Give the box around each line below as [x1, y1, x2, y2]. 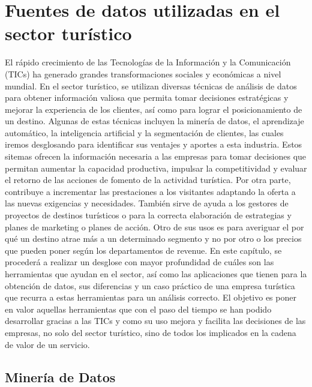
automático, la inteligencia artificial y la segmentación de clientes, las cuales [5, 126, 284, 139]
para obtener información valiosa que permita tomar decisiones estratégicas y [5, 91, 289, 104]
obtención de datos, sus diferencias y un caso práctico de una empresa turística [5, 279, 295, 292]
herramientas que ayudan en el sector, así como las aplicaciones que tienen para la [5, 268, 307, 280]
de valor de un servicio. [5, 338, 90, 350]
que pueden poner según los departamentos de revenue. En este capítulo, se [5, 244, 282, 256]
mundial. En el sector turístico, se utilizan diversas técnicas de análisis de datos [5, 79, 297, 92]
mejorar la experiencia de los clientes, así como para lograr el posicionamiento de [5, 103, 302, 115]
